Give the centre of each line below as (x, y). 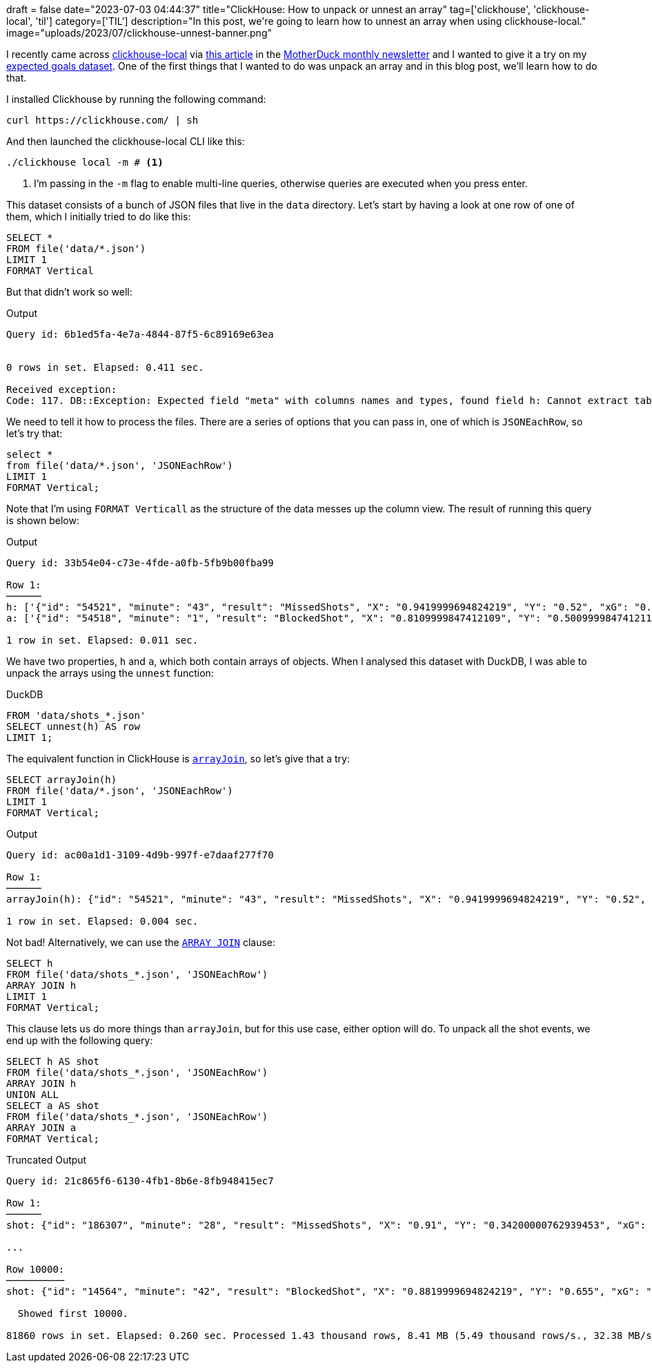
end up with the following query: (80, 1040)
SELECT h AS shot (53, 1061)
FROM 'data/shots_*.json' (76, 715)
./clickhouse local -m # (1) (85, 162)
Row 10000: (36, 1269)
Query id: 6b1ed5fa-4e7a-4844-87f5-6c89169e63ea (140, 334)
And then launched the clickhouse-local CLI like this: (126, 141)
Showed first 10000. (73, 1313)
